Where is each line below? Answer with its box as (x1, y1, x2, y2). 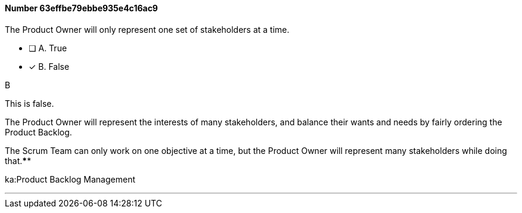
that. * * (5, 155, 32, 166)
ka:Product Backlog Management (5, 174, 135, 184)
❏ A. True (29, 42, 67, 53)
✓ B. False (29, 61, 70, 72)
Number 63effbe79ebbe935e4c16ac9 (5, 3, 158, 13)
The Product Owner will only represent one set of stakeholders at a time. (5, 24, 290, 35)
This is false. (5, 98, 54, 109)
